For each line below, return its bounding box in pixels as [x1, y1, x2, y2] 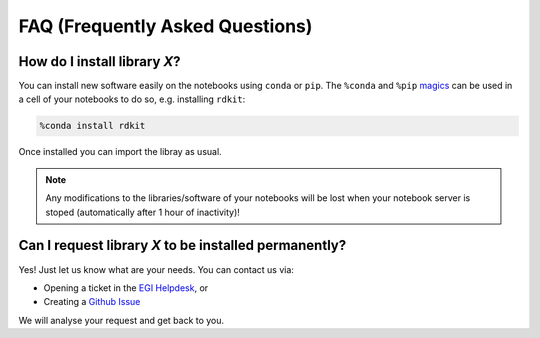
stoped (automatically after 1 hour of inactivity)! [45, 206, 240, 218]
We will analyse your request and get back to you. [18, 314, 225, 326]
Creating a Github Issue [43, 296, 141, 308]
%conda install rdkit [39, 120, 146, 132]
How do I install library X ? [18, 53, 181, 70]
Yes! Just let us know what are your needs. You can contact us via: [18, 263, 295, 275]
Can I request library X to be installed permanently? [18, 237, 347, 254]
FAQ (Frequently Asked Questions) [18, 15, 313, 37]
